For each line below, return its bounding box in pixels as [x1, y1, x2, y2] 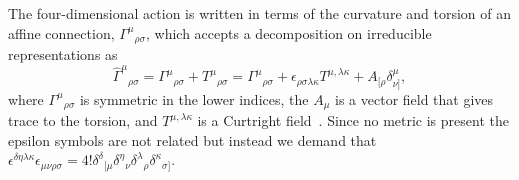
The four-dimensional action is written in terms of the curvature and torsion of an [8, 3, 512, 23]
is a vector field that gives [335, 88, 494, 109]
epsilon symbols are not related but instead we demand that [8, 129, 377, 150]
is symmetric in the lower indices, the [79, 88, 309, 109]
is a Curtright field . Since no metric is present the [197, 110, 509, 131]
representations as [8, 44, 118, 65]
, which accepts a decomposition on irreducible [146, 22, 432, 43]
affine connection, [8, 22, 115, 43]
